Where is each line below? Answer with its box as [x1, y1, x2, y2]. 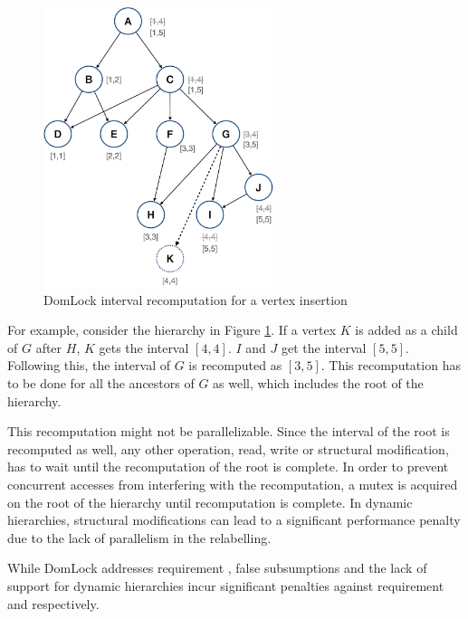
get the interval [282, 338, 367, 357]
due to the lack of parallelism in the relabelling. [7, 528, 272, 547]
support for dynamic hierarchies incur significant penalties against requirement [7, 576, 444, 595]
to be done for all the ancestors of [7, 373, 195, 392]
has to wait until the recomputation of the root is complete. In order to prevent [7, 457, 449, 476]
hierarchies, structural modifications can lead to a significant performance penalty [7, 510, 461, 529]
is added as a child [355, 320, 458, 339]
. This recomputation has [320, 356, 461, 375]
